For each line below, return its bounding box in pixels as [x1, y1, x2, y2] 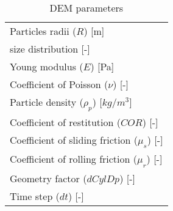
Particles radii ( [10, 24, 77, 38]
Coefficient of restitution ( [10, 115, 121, 130]
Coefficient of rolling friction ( [10, 152, 137, 166]
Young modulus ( [10, 59, 83, 73]
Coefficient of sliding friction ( [10, 133, 138, 147]
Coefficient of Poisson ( [10, 77, 108, 91]
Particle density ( [10, 95, 83, 109]
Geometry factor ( [10, 171, 87, 185]
